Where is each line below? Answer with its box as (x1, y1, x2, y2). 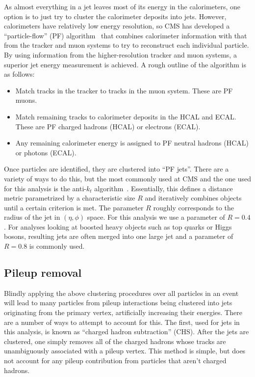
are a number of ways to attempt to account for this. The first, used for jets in (4, 317, 240, 327)
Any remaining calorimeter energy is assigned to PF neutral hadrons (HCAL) (15, 138, 249, 148)
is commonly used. (29, 241, 85, 251)
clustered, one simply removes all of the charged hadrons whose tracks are (4, 336, 226, 346)
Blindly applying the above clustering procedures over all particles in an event (4, 288, 239, 298)
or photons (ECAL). (15, 147, 76, 157)
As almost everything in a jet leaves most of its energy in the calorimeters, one (4, 1, 240, 11)
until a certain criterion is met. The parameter (4, 202, 144, 212)
